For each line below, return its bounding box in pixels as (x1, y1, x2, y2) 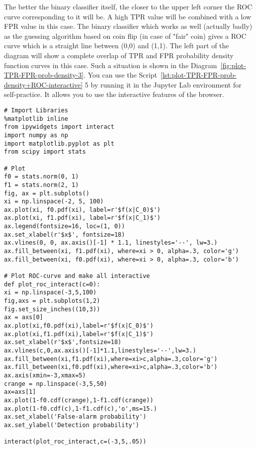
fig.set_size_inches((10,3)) (4, 305, 100, 313)
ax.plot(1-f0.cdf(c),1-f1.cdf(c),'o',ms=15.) (4, 405, 157, 412)
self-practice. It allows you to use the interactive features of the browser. (4, 89, 224, 99)
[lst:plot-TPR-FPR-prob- (161, 70, 237, 80)
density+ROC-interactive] (4, 79, 83, 90)
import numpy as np (4, 131, 68, 139)
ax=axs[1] (4, 388, 36, 396)
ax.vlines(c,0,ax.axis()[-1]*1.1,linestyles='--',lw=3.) (4, 347, 196, 354)
